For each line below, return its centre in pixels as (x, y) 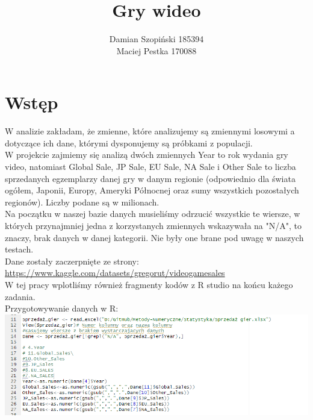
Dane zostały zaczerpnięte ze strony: (72, 261)
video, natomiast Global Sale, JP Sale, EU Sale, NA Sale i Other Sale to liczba (150, 167)
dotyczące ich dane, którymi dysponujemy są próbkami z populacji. (129, 143)
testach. (19, 249)
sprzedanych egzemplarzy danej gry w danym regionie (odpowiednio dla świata (150, 178)
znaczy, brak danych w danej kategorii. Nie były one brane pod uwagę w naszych (154, 237)
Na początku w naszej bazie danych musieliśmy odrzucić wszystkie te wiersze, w (153, 214)
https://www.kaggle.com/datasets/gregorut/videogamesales (115, 273)
